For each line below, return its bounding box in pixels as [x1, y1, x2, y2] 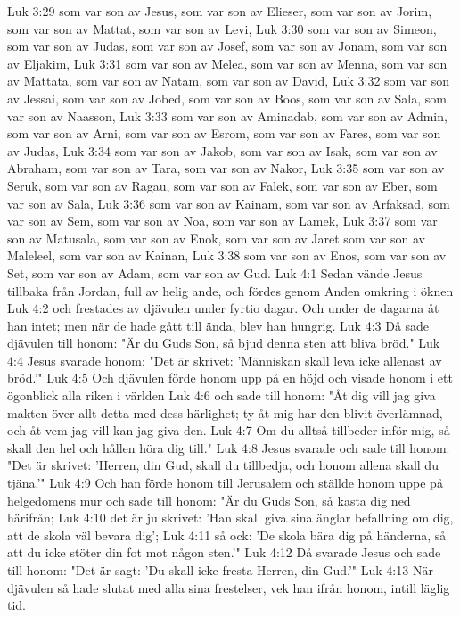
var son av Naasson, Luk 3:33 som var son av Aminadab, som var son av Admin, [7, 106, 448, 125]
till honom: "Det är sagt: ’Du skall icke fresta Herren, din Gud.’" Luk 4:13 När [7, 561, 433, 579]
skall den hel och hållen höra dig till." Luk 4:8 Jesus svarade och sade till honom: [7, 438, 450, 457]
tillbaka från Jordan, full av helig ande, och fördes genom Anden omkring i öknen [7, 281, 454, 300]
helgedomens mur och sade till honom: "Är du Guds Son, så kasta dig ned [7, 490, 411, 509]
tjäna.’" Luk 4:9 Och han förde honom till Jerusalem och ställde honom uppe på [7, 473, 443, 492]
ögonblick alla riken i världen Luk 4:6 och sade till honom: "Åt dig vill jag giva [7, 386, 436, 405]
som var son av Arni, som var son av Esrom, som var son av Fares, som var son [7, 124, 441, 143]
